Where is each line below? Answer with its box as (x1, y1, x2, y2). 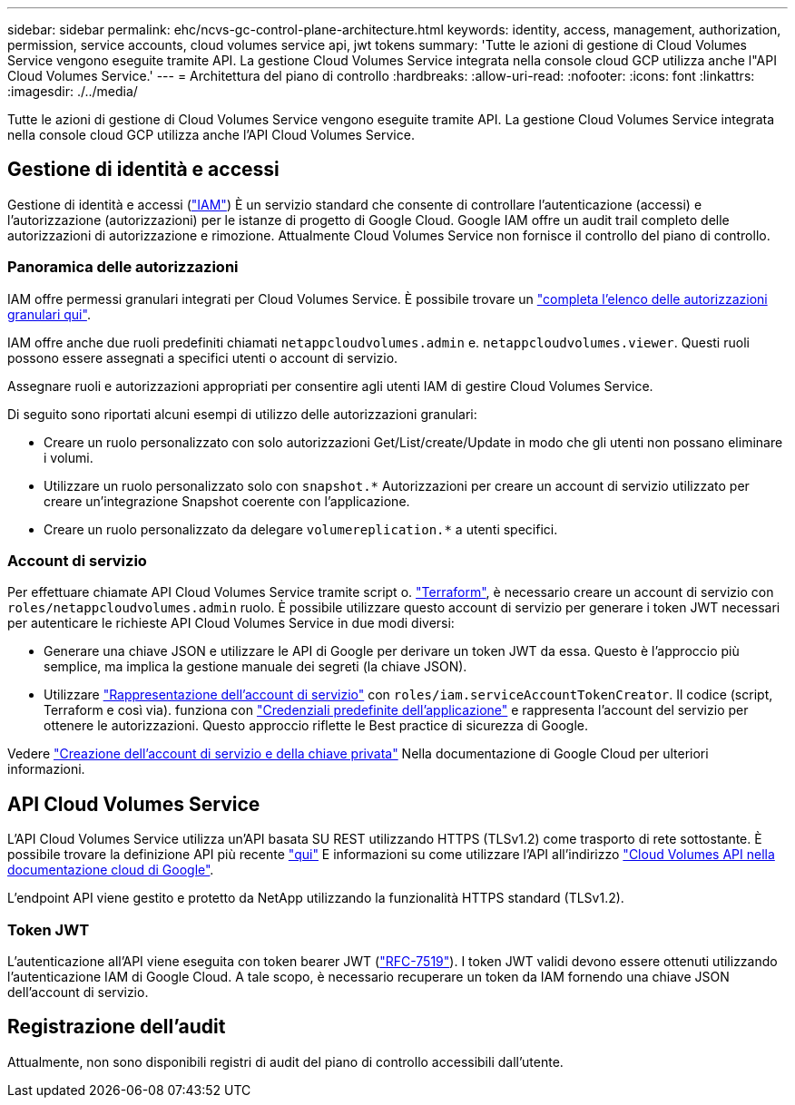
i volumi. (44, 449, 93, 465)
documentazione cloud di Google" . (7, 862, 214, 878)
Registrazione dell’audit (7, 1015, 226, 1039)
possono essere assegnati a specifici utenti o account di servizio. (7, 349, 398, 366)
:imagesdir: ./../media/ (7, 83, 138, 99)
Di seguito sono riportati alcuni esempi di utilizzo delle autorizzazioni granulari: (7, 406, 477, 422)
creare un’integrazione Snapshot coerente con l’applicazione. (44, 493, 410, 509)
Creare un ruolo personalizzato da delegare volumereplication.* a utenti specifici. (44, 521, 558, 537)
